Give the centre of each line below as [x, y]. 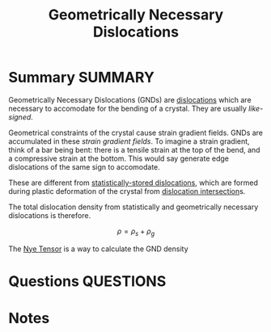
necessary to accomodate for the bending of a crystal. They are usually [127, 108]
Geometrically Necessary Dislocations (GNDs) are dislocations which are [130, 99]
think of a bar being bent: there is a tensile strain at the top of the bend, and [134, 149]
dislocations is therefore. [50, 215]
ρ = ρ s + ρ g [136, 232]
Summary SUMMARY [82, 78]
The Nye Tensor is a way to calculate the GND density [98, 249]
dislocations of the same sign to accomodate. [84, 166]
